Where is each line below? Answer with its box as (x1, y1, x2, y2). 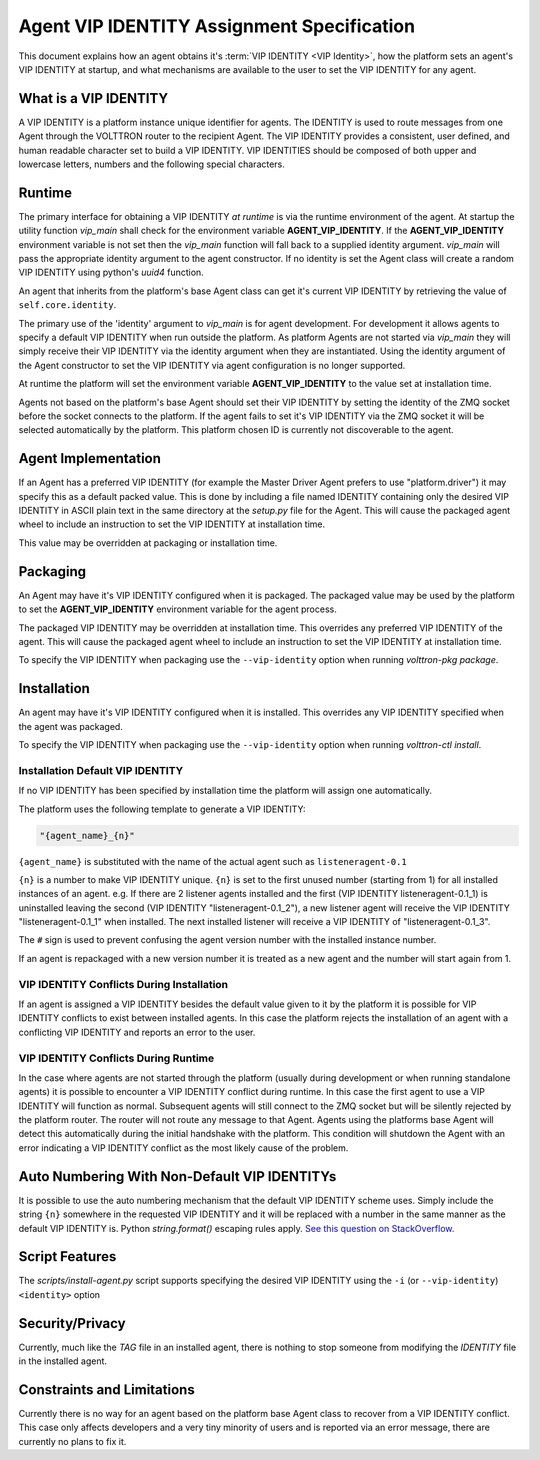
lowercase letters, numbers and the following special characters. (18, 158, 285, 170)
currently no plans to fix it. (18, 1435, 127, 1447)
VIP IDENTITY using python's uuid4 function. (18, 266, 204, 279)
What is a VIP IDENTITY (18, 90, 169, 107)
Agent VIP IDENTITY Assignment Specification (18, 15, 415, 37)
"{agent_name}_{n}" (39, 830, 135, 841)
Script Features (18, 1248, 117, 1265)
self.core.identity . (18, 299, 117, 311)
